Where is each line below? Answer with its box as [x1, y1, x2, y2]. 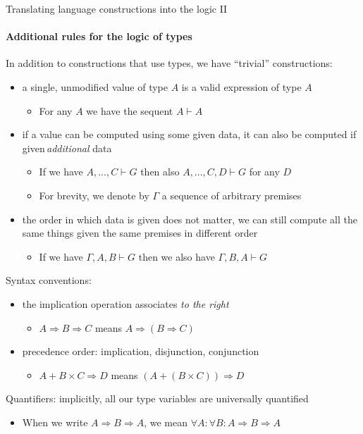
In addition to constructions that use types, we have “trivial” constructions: [6, 56, 333, 70]
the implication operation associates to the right [22, 296, 229, 311]
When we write [22, 414, 88, 429]
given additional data [22, 140, 112, 155]
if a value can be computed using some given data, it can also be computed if [22, 127, 357, 142]
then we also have [138, 249, 215, 263]
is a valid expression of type [181, 79, 302, 94]
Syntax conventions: [6, 273, 92, 287]
